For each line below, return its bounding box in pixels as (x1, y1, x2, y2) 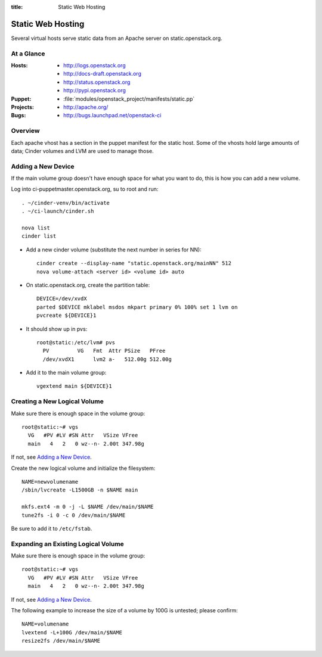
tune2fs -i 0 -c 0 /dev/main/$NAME (21, 512, 126, 518)
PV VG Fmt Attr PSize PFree (42, 347, 166, 354)
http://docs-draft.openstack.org (63, 70, 141, 77)
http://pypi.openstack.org (63, 87, 126, 94)
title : (11, 4, 23, 10)
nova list (21, 225, 50, 232)
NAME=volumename (21, 621, 69, 628)
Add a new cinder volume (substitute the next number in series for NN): (26, 246, 202, 253)
